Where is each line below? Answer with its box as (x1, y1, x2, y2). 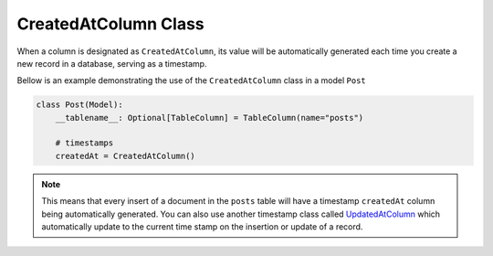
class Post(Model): (36, 100, 123, 110)
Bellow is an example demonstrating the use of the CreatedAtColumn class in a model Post (16, 75, 367, 86)
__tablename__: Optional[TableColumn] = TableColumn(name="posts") (55, 112, 364, 123)
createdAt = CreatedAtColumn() (55, 151, 195, 161)
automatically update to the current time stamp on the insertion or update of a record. (41, 221, 363, 232)
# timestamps (55, 138, 114, 148)
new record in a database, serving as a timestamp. (16, 58, 207, 69)
